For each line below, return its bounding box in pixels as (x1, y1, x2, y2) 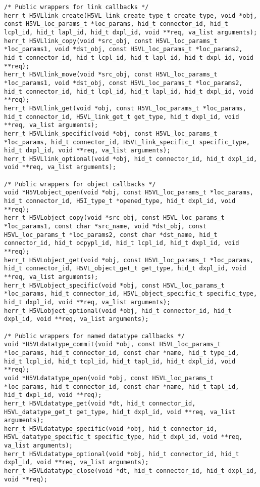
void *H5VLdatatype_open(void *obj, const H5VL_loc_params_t (4, 374, 214, 382)
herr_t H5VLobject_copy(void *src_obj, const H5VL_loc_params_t (4, 214, 225, 222)
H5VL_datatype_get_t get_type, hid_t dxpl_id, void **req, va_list (4, 408, 236, 416)
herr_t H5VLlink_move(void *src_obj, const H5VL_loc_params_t (4, 71, 218, 78)
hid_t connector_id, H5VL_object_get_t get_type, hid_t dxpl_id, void (4, 265, 246, 272)
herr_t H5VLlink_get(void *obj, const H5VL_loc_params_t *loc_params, (4, 104, 246, 112)
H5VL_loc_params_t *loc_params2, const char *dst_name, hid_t (4, 231, 218, 238)
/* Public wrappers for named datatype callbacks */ (4, 332, 185, 340)
